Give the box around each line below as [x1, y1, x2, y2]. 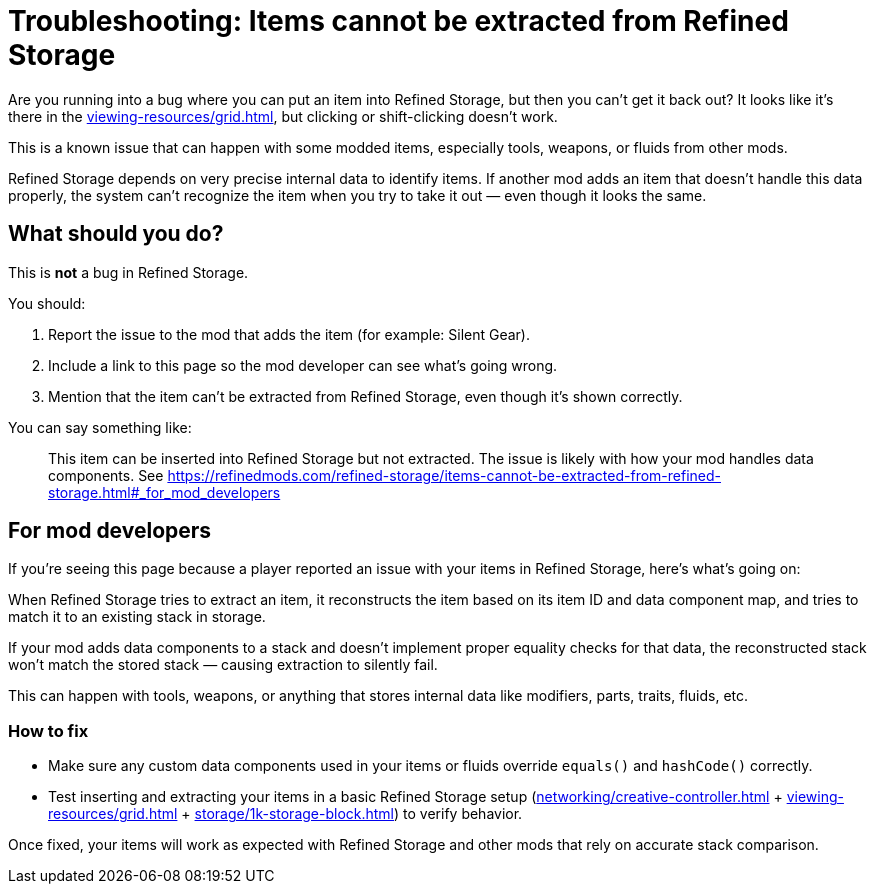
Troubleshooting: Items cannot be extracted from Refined [8, 4, 789, 38]
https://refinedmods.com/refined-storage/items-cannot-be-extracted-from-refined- [167, 466, 721, 484]
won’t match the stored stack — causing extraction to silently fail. [8, 656, 438, 674]
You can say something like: [8, 418, 192, 436]
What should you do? [8, 221, 224, 247]
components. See [48, 466, 164, 484]
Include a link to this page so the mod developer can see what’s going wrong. [48, 356, 558, 374]
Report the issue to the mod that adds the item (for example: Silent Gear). [48, 325, 530, 343]
